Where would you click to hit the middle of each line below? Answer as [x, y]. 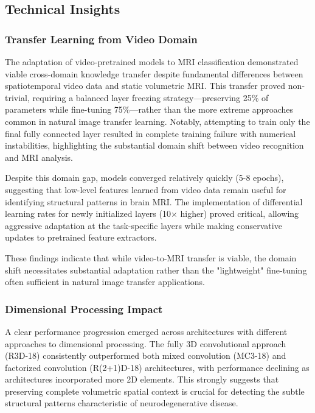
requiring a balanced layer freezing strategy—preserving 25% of [151, 97]
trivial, [17, 97]
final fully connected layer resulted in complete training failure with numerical [151, 133]
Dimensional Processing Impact [84, 309]
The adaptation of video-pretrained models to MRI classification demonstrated [152, 62]
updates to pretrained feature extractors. [81, 237]
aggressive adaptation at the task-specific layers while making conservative [144, 225]
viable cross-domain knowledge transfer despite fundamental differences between [154, 73]
